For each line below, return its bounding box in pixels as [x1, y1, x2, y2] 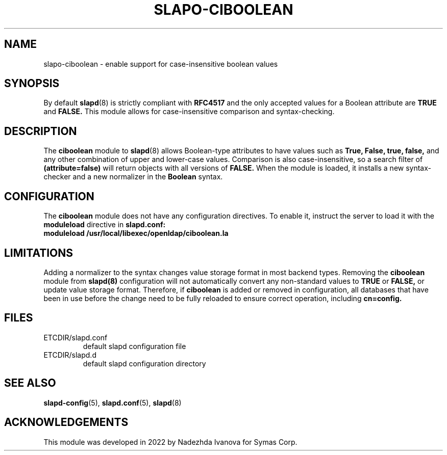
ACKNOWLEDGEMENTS [4, 416, 129, 429]
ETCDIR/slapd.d [43, 350, 96, 359]
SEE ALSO [4, 377, 56, 390]
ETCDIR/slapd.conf [43, 333, 108, 342]
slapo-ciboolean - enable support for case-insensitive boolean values [43, 59, 278, 68]
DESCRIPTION [4, 124, 77, 138]
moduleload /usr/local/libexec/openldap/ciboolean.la [43, 229, 229, 238]
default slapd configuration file [83, 341, 186, 351]
